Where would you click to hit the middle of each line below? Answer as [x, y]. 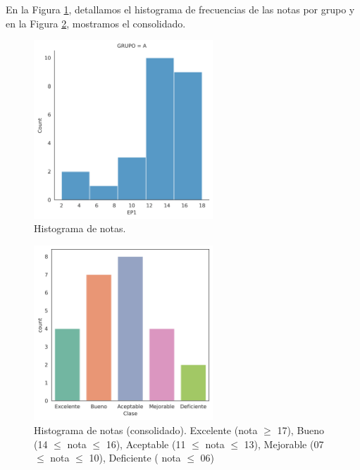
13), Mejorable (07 [284, 444]
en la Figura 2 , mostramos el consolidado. [96, 23]
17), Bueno [301, 430]
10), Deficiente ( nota [135, 458]
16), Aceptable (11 [146, 444]
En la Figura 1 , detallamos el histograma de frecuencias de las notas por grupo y [180, 9]
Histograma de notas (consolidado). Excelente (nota [146, 430]
